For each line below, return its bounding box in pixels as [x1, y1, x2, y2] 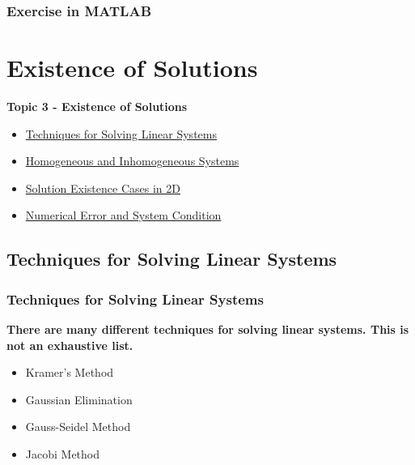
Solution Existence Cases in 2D [25, 179, 180, 196]
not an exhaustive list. [6, 336, 133, 353]
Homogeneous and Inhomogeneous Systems [25, 152, 239, 169]
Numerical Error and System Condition [25, 207, 222, 224]
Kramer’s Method [25, 364, 114, 381]
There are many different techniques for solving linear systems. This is [6, 320, 409, 337]
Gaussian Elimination [25, 390, 133, 407]
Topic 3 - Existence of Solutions [6, 97, 188, 114]
